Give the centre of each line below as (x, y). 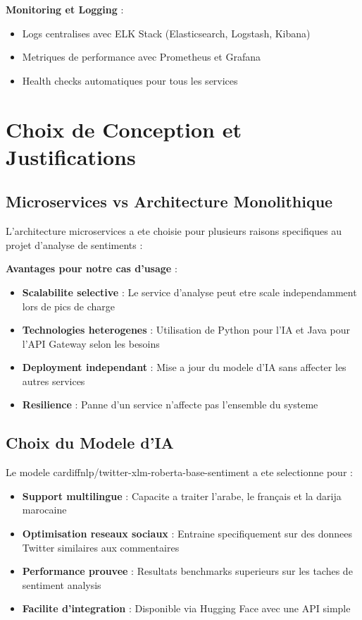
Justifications (71, 156)
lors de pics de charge (69, 306)
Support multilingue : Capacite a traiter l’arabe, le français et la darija (182, 496)
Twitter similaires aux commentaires (101, 547)
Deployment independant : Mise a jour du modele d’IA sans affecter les (184, 367)
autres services (54, 381)
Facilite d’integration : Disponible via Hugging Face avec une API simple (186, 608)
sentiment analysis (62, 584)
